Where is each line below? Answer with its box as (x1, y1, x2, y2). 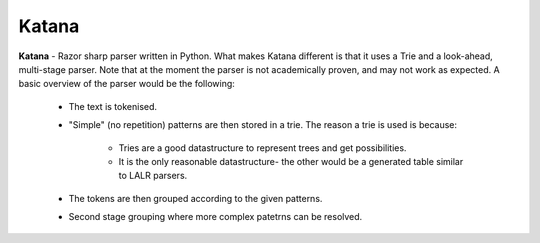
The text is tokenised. (68, 100, 158, 112)
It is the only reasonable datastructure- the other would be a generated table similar (118, 155, 464, 167)
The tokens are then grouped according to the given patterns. (68, 192, 323, 204)
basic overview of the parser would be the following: (18, 78, 235, 90)
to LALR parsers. (118, 170, 188, 182)
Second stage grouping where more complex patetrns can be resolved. (68, 211, 363, 223)
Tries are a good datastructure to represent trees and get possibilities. (118, 141, 407, 154)
